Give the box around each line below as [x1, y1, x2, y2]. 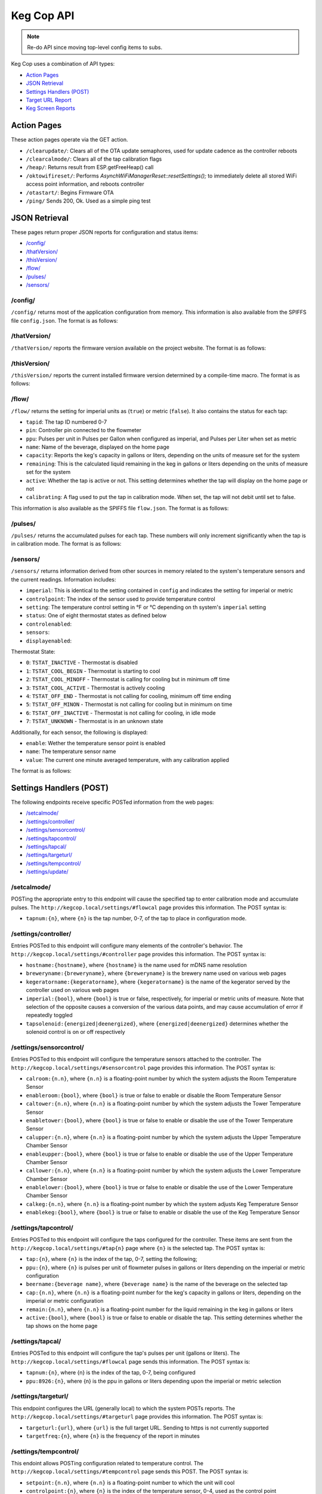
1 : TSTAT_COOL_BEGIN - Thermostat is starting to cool [26, 667, 160, 675]
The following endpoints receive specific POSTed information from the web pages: [11, 798, 214, 806]
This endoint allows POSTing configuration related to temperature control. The [11, 1460, 204, 1467]
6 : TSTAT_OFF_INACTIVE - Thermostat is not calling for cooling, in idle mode [26, 709, 216, 717]
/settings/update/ [26, 868, 69, 875]
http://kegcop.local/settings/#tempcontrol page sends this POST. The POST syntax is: [11, 1468, 249, 1475]
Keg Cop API [11, 9, 75, 22]
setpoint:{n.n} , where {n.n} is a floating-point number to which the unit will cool [26, 1479, 235, 1486]
